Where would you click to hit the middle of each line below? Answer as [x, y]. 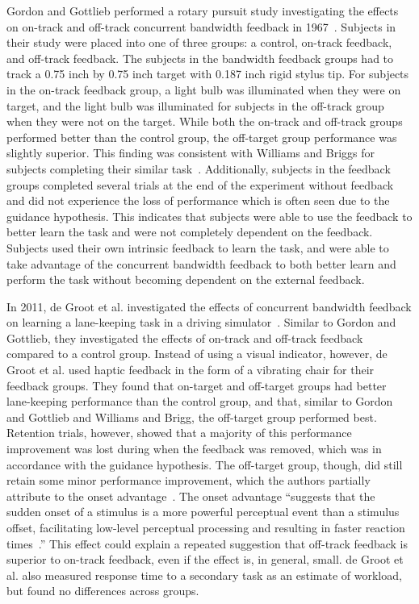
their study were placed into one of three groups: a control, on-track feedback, [199, 42]
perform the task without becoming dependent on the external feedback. [186, 279]
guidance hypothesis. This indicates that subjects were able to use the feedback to [209, 216]
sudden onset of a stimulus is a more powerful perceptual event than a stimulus [203, 512]
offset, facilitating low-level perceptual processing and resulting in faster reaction [206, 527]
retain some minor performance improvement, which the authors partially [189, 480]
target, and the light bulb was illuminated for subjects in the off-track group [195, 105]
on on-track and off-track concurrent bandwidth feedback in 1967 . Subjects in [201, 26]
